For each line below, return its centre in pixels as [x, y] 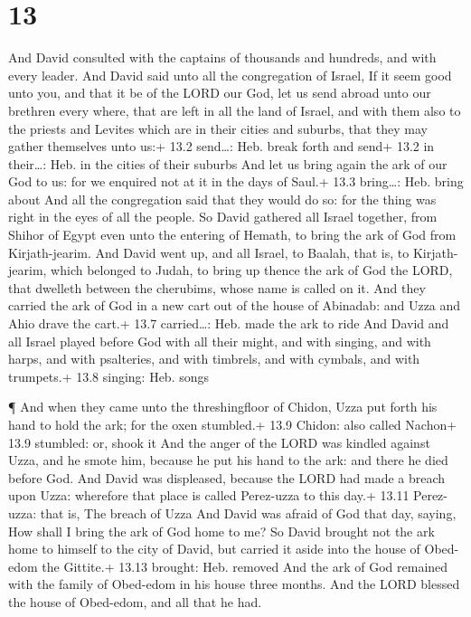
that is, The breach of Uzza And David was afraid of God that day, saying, [248, 513]
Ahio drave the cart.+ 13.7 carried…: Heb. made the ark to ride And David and [229, 323]
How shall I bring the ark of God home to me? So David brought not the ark [221, 531]
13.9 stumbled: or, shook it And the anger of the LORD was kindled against [219, 442]
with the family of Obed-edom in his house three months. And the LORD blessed [234, 584]
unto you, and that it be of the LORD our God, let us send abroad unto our [220, 93]
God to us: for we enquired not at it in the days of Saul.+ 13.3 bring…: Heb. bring [236, 181]
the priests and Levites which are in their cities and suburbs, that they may [218, 128]
